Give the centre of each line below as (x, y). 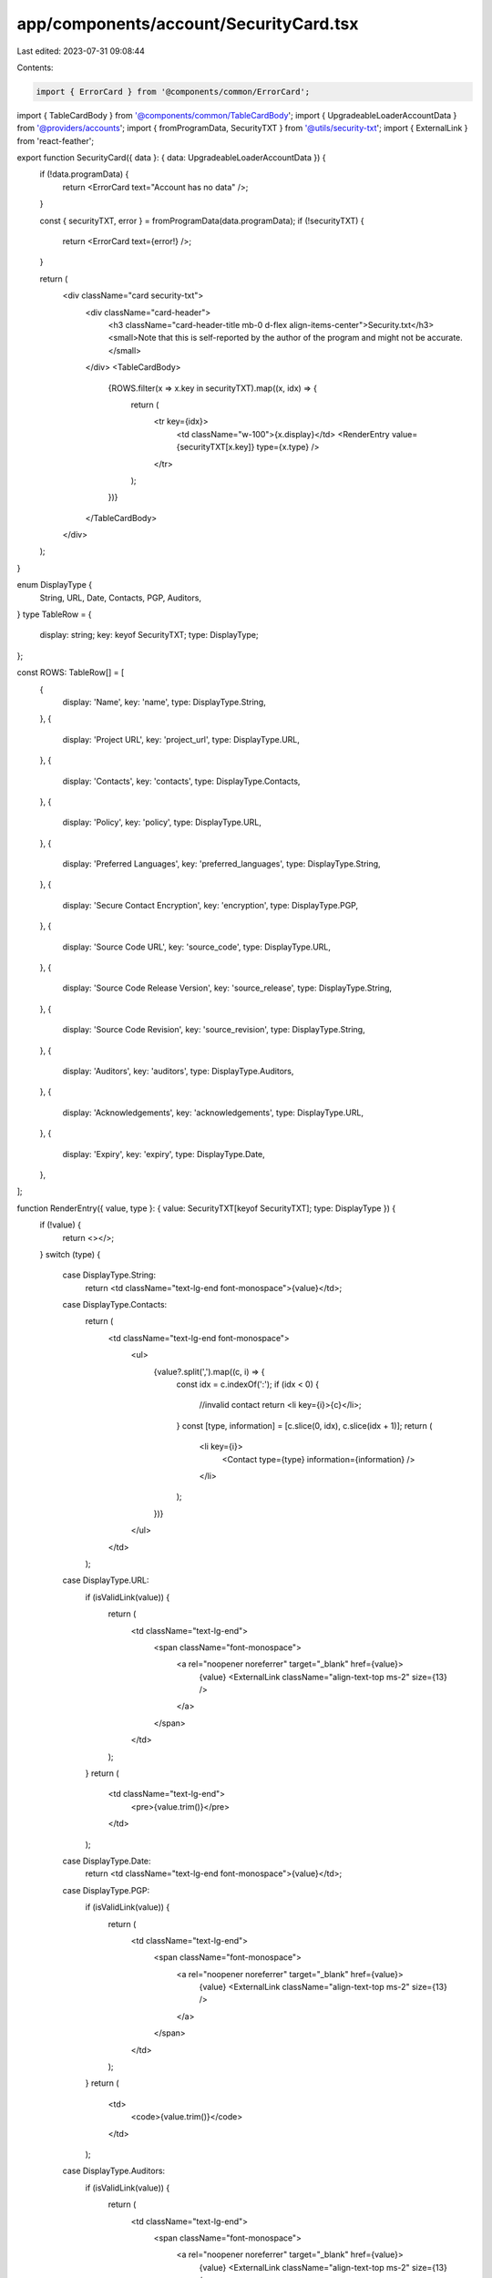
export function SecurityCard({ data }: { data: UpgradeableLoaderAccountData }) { (171, 158)
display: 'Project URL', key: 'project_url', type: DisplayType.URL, (181, 739)
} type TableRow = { (54, 614)
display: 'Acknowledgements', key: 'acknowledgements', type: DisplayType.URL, (213, 1113)
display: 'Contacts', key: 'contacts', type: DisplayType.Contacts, (181, 781)
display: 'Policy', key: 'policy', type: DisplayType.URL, (162, 822)
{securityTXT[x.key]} (215, 447)
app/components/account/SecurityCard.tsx (188, 24)
